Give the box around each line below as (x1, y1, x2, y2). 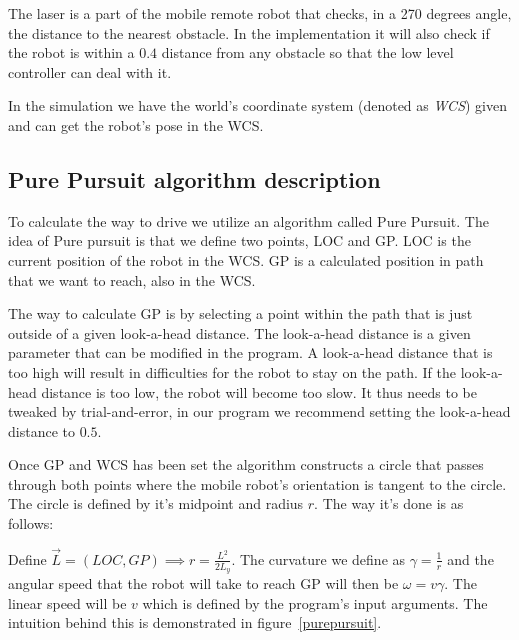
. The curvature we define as (231, 548, 406, 569)
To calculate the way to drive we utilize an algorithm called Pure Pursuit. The (8, 210, 489, 231)
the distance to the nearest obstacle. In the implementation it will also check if (8, 22, 490, 43)
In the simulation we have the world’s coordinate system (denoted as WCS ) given (8, 95, 507, 116)
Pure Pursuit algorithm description (8, 163, 381, 194)
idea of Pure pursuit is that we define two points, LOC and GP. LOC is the (8, 230, 471, 251)
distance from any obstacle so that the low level (161, 42, 454, 63)
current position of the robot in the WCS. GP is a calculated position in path (8, 249, 484, 270)
